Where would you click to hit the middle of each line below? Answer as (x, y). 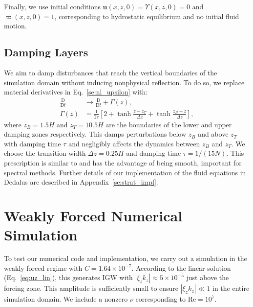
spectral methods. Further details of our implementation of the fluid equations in (125, 172)
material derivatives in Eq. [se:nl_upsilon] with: (76, 92)
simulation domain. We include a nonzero (66, 299)
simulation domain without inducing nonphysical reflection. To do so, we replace (124, 82)
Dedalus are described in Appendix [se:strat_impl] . (81, 182)
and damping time (154, 153)
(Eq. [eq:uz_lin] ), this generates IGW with (68, 277)
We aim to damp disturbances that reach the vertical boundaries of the (111, 72)
